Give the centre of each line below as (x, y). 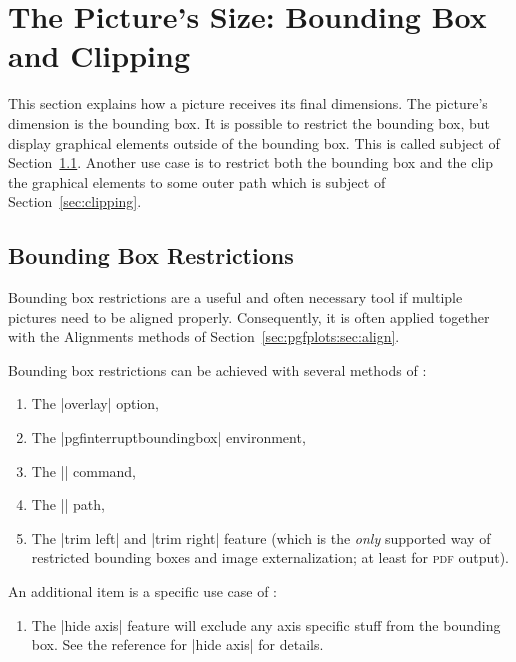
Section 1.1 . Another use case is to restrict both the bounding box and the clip (251, 162)
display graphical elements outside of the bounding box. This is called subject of (254, 142)
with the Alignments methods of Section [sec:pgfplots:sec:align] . (204, 336)
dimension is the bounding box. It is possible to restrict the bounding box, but (249, 122)
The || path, (68, 504)
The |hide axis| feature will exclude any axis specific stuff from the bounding (266, 624)
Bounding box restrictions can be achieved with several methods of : (217, 369)
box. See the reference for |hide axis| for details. (177, 644)
